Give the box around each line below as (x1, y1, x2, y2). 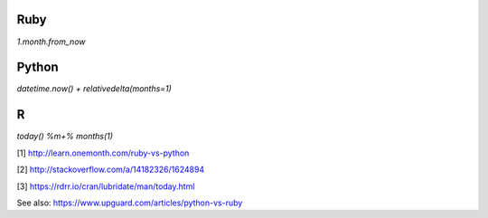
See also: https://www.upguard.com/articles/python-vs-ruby (16, 197, 243, 208)
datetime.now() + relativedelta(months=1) (16, 83, 172, 94)
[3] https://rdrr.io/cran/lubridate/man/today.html (16, 181, 195, 192)
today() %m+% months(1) (16, 131, 113, 142)
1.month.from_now (16, 36, 86, 47)
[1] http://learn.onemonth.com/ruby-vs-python (16, 147, 190, 158)
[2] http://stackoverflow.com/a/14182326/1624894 (16, 164, 205, 175)
